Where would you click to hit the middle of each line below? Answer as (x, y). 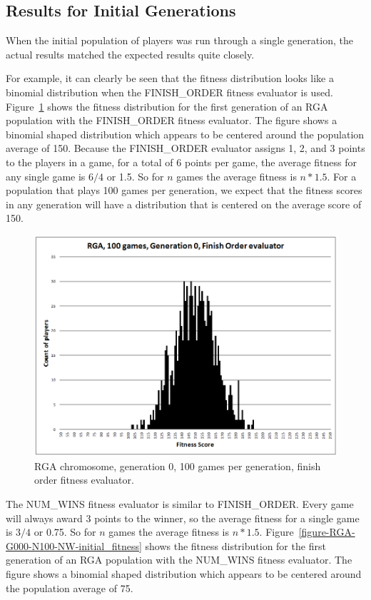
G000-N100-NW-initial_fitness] (74, 545)
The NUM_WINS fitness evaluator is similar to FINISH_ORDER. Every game (180, 503)
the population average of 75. (70, 588)
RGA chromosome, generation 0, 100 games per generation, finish (178, 466)
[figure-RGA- (327, 532)
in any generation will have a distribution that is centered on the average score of (184, 204)
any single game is (46, 176)
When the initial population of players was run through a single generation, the (179, 40)
